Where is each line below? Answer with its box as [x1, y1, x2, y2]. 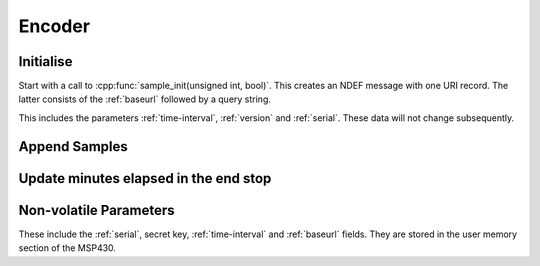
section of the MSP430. [18, 242, 117, 254]
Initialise [18, 53, 73, 70]
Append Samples [18, 138, 129, 155]
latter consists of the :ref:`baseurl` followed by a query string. [18, 93, 272, 105]
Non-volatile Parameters [18, 201, 175, 219]
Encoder [18, 15, 90, 37]
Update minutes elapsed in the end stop [18, 170, 272, 187]
